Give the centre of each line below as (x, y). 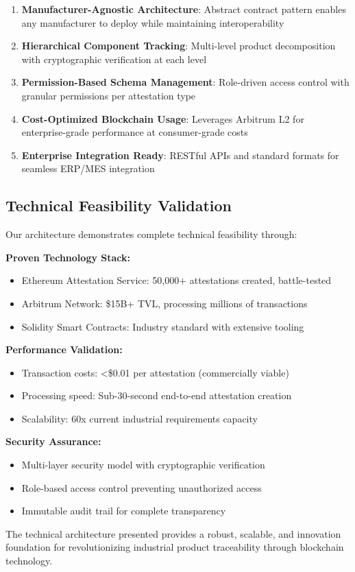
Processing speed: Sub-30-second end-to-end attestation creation (157, 395)
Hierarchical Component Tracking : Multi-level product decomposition (179, 46)
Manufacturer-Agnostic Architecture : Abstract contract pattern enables (184, 9)
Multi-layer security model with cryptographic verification (143, 465)
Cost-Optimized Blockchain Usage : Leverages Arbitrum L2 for (163, 118)
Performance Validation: (64, 349)
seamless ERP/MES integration (88, 168)
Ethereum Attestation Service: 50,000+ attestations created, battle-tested (176, 280)
